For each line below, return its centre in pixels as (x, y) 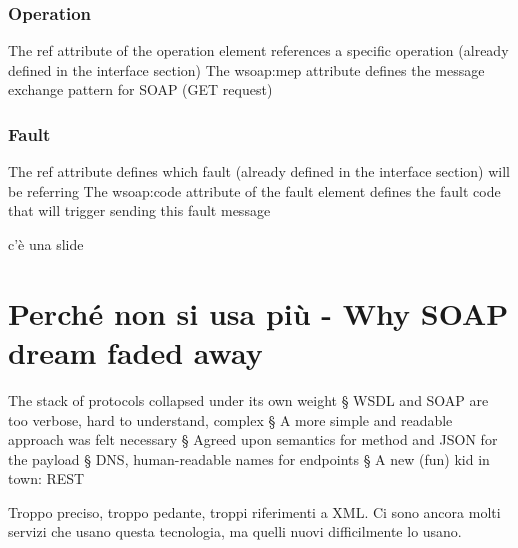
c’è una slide (46, 244)
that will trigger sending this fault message (139, 210)
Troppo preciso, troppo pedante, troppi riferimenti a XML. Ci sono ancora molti (254, 511)
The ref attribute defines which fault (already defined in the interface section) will (259, 171)
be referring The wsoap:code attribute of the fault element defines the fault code (254, 190)
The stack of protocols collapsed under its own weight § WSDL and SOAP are (248, 399)
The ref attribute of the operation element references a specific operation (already (258, 50)
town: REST (46, 478)
